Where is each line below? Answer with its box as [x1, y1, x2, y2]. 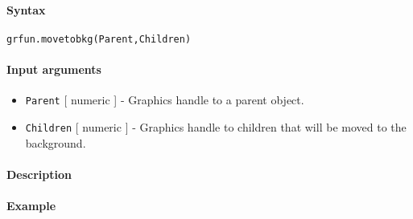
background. [25, 134, 86, 151]
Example [6, 197, 56, 213]
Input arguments [6, 61, 101, 78]
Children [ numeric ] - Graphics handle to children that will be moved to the [25, 118, 407, 135]
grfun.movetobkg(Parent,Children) [6, 33, 192, 45]
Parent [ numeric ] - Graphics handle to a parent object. [25, 91, 304, 108]
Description [6, 165, 72, 182]
